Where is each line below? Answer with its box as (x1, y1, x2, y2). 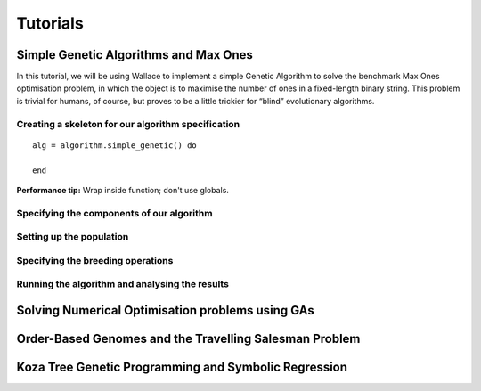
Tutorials (16, 13, 84, 33)
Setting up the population (16, 231, 129, 243)
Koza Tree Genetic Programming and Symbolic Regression (16, 360, 347, 375)
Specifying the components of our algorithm (16, 207, 213, 219)
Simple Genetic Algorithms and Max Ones (16, 47, 254, 62)
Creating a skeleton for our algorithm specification (16, 118, 240, 130)
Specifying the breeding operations (16, 254, 174, 266)
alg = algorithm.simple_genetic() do (32, 140, 198, 151)
